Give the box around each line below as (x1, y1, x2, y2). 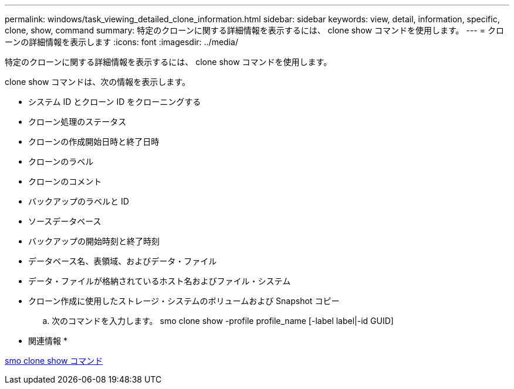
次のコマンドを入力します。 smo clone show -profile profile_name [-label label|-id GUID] (52, 316, 394, 326)
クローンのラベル (28, 156, 94, 166)
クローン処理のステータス (28, 117, 127, 127)
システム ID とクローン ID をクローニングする (28, 97, 201, 107)
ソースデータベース (28, 216, 102, 226)
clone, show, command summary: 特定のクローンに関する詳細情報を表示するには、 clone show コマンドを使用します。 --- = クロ (5, 25, 504, 35)
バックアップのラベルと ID (28, 196, 129, 206)
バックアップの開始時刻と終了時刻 (28, 236, 160, 246)
